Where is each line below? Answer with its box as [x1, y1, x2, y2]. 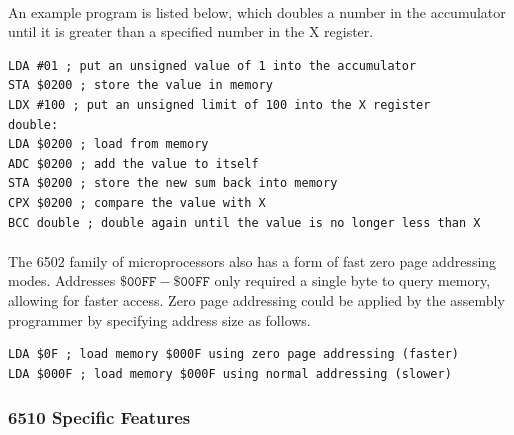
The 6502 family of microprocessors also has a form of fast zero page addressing [8, 250, 497, 271]
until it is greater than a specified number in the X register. [8, 21, 374, 42]
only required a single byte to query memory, [214, 270, 491, 291]
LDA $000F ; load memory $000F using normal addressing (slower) [8, 366, 452, 381]
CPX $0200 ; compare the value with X [8, 195, 266, 210]
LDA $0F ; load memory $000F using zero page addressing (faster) [8, 347, 460, 362]
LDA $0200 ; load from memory [8, 137, 209, 152]
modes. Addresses [8, 270, 116, 291]
